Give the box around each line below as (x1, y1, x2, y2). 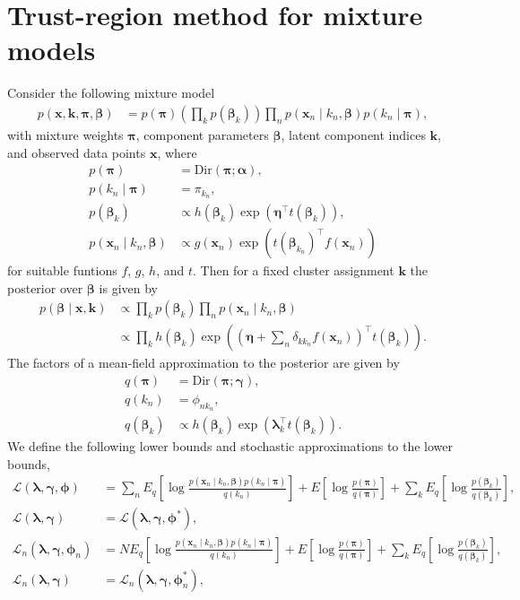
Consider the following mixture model (7, 83, 215, 102)
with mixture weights (7, 125, 124, 143)
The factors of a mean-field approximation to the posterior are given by (7, 353, 400, 372)
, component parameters (135, 125, 269, 143)
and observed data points (7, 143, 146, 161)
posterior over (7, 278, 83, 297)
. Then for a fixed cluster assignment (193, 261, 394, 280)
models (7, 31, 96, 68)
